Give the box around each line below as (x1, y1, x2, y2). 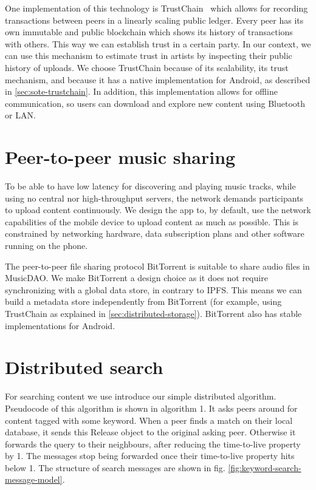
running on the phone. (5, 239, 88, 252)
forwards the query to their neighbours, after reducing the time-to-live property (5, 437, 301, 450)
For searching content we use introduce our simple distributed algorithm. (5, 390, 276, 403)
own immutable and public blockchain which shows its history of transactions (5, 26, 293, 38)
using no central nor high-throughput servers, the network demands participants (5, 191, 304, 204)
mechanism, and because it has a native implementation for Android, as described (5, 73, 311, 86)
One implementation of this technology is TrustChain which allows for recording (5, 2, 308, 14)
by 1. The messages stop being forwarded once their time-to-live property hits (5, 449, 295, 462)
